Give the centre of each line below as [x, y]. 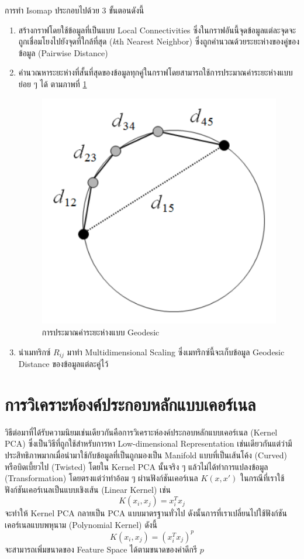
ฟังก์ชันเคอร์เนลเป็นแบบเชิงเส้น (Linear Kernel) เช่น [88, 489]
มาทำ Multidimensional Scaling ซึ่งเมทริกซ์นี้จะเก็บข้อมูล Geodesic [176, 351]
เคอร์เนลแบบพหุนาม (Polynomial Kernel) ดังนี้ [81, 524]
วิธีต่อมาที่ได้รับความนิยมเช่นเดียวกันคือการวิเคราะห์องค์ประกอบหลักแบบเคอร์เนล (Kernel [141, 432]
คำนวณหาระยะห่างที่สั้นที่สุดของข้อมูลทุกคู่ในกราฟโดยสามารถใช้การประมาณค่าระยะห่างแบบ [156, 72]
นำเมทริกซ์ [34, 351]
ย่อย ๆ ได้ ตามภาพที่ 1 [53, 83]
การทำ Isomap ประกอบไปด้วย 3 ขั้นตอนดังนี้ [75, 10]
